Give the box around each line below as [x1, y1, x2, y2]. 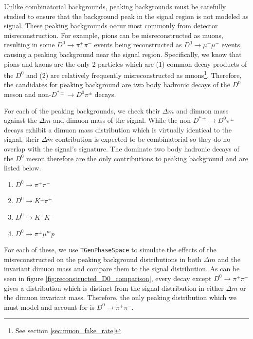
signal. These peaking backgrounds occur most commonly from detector [4, 20, 218, 31]
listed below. [4, 163, 41, 173]
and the [217, 254, 241, 264]
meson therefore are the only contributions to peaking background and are [26, 153, 248, 163]
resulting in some [4, 39, 55, 50]
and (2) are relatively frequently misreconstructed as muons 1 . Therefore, [26, 69, 242, 80]
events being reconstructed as [94, 39, 182, 50]
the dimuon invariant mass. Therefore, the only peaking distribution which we [4, 292, 236, 302]
